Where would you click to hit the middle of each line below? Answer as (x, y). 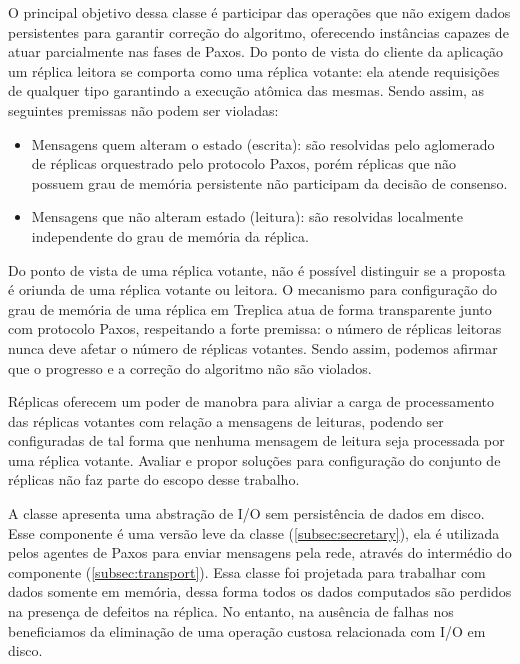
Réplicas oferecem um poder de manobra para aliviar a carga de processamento (251, 401)
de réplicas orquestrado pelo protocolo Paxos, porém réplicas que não (244, 163)
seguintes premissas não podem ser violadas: (143, 109)
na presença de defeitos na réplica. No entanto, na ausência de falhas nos (231, 611)
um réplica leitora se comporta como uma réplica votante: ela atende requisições (254, 70)
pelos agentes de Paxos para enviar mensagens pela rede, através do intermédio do (260, 552)
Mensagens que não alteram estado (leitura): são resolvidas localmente (247, 216)
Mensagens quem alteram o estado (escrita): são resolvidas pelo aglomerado (263, 143)
